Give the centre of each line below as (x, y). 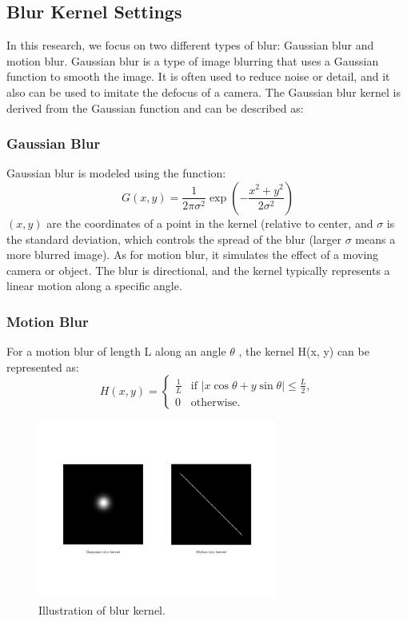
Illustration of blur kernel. (102, 609)
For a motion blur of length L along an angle (116, 351)
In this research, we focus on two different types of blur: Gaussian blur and (190, 45)
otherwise (214, 402)
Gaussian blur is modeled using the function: (116, 173)
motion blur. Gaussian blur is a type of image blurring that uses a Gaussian (193, 60)
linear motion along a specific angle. (94, 286)
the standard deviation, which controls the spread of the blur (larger (174, 239)
